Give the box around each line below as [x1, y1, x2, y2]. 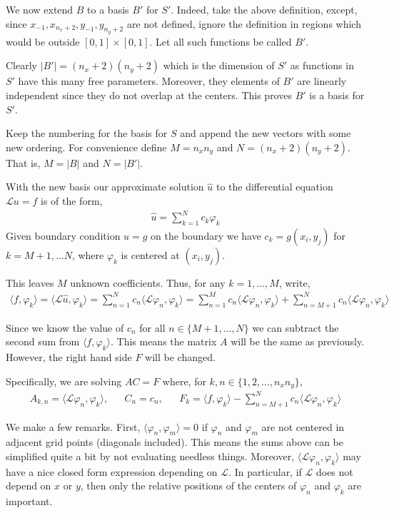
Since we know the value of [6, 320, 124, 335]
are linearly [297, 73, 347, 88]
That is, [6, 155, 41, 170]
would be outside [6, 34, 80, 49]
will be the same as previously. [231, 334, 365, 349]
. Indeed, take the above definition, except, [171, 2, 358, 16]
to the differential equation [216, 179, 333, 194]
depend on [6, 478, 51, 493]
